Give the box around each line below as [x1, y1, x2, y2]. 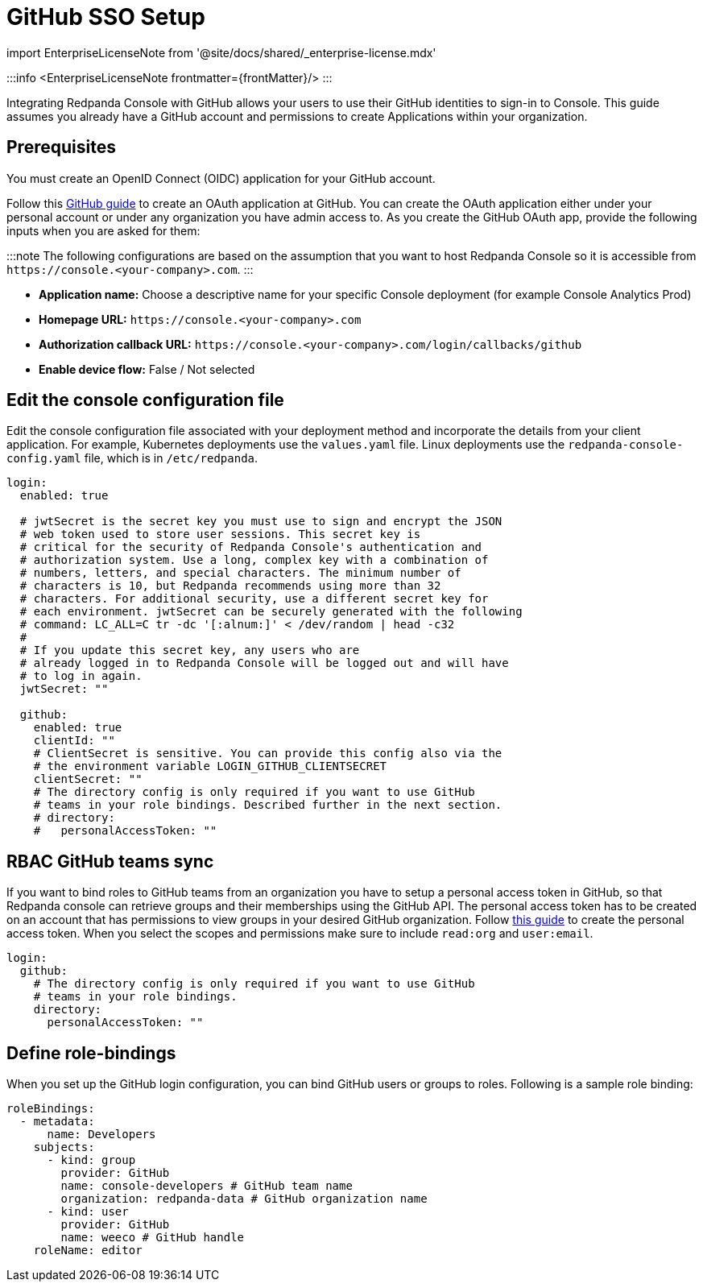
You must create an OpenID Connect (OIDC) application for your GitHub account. [6, 171, 436, 185]
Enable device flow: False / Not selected [39, 362, 255, 376]
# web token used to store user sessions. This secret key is [19, 528, 421, 541]
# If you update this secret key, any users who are [19, 644, 360, 657]
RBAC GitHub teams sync [6, 851, 214, 872]
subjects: [33, 1141, 95, 1154]
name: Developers [47, 1128, 156, 1141]
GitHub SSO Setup [6, 3, 205, 31]
